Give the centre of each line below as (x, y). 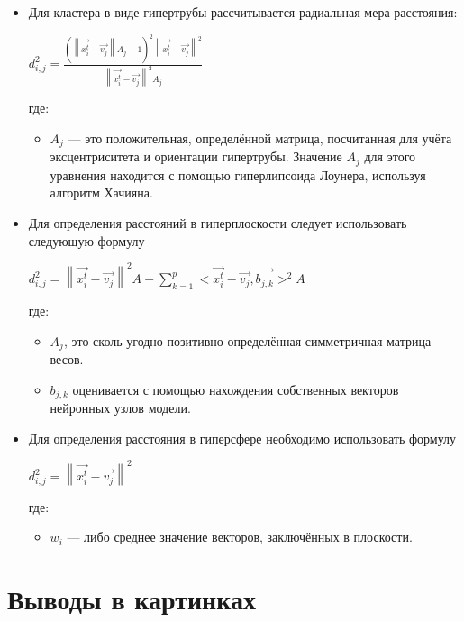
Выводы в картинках (132, 599)
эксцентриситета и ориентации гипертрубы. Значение (196, 156)
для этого (390, 156)
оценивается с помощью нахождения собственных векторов (236, 389)
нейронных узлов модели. (120, 408)
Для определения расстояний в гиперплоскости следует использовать (218, 223)
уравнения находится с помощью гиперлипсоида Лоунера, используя (238, 174)
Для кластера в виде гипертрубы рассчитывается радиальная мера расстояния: (243, 12)
